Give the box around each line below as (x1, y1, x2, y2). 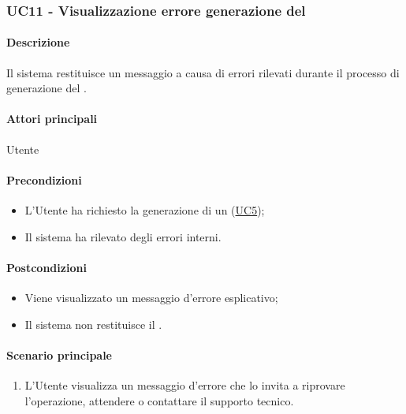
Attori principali (6, 110, 98, 127)
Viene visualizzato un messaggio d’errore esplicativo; (24, 289, 278, 305)
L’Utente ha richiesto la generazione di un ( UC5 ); (24, 202, 265, 218)
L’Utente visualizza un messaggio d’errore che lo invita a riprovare (24, 376, 345, 393)
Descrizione (6, 34, 70, 50)
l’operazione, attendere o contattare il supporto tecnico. (24, 392, 294, 408)
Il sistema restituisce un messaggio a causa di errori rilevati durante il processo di (6, 64, 400, 80)
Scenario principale (6, 346, 112, 363)
